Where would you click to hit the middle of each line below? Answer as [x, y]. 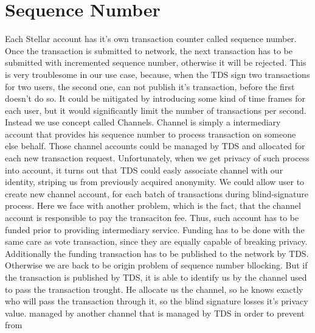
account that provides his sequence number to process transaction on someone [151, 134]
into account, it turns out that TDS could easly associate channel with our [144, 170]
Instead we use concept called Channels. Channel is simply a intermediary [143, 122]
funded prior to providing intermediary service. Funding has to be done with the [155, 229]
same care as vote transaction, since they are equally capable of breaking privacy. [156, 241]
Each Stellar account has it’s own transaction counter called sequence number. [151, 39]
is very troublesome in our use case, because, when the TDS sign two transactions [157, 74]
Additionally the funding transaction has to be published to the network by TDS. [157, 253]
